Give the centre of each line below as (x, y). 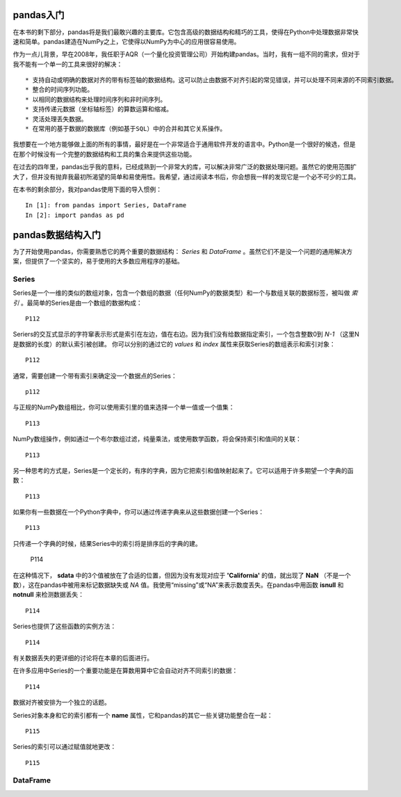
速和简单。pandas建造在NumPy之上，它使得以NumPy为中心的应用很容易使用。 (126, 41)
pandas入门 (39, 15)
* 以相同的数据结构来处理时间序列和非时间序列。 (96, 99)
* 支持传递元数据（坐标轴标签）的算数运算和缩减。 (99, 109)
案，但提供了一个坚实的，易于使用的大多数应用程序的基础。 (98, 261)
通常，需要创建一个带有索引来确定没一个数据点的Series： (95, 376)
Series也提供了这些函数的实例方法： (65, 627)
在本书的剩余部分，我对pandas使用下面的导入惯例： (88, 189)
